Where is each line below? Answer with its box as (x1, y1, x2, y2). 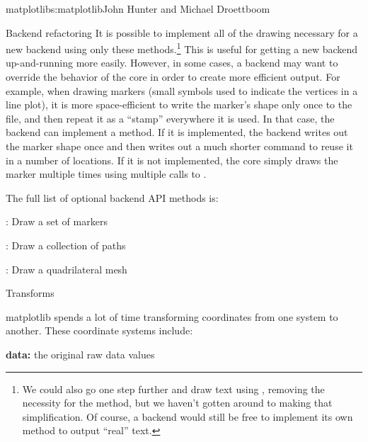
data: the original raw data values (6, 346, 155, 361)
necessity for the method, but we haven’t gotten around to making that (22, 395, 333, 410)
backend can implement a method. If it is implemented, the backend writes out (6, 125, 348, 140)
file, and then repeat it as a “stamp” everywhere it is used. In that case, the (6, 110, 335, 125)
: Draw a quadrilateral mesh (6, 261, 127, 276)
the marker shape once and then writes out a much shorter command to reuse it (6, 139, 353, 153)
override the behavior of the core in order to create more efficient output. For (6, 69, 340, 84)
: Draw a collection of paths (6, 237, 126, 252)
